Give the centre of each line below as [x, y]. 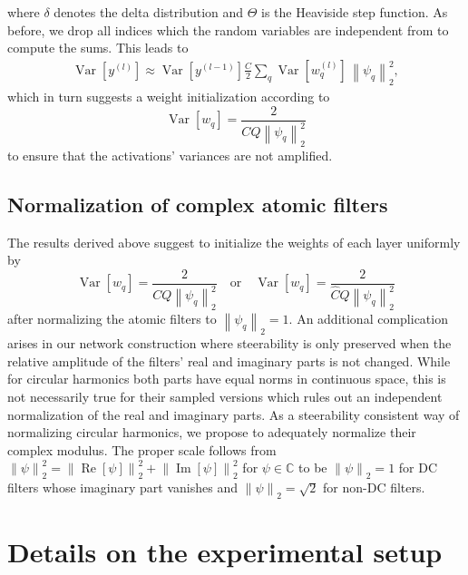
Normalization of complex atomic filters [198, 204]
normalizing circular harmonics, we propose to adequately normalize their [212, 432]
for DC [418, 468]
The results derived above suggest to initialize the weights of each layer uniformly [234, 242]
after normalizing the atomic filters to [112, 319]
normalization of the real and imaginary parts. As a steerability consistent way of [234, 414]
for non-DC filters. [374, 487]
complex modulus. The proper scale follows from [142, 449]
